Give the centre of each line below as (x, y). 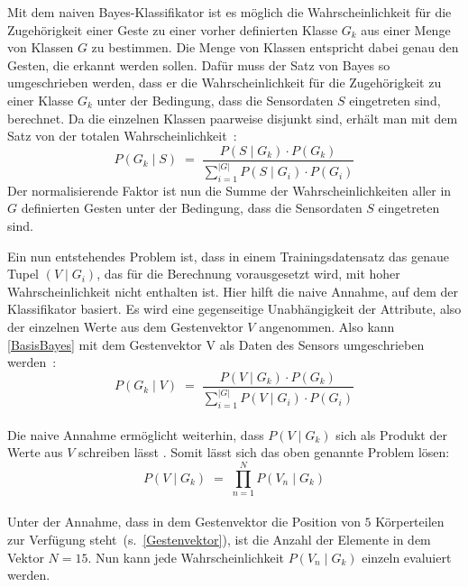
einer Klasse (41, 100)
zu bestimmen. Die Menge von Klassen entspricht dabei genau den (275, 47)
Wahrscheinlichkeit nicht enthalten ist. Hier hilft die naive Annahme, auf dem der (233, 291)
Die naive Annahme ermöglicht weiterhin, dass (136, 434)
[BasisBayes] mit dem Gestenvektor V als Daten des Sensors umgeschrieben (216, 344)
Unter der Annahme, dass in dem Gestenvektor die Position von (184, 522)
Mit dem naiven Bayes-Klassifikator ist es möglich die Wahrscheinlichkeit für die (229, 12)
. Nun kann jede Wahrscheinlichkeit (186, 557)
